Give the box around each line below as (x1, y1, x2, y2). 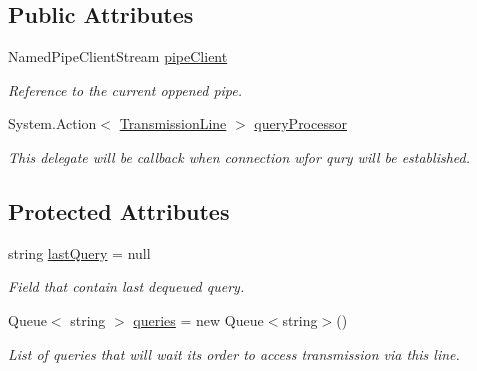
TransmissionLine (119, 113, 227, 134)
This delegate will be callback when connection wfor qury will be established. (8, 146, 470, 167)
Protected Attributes (8, 195, 230, 226)
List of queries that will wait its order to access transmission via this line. (8, 343, 460, 364)
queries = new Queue (133, 309, 264, 330)
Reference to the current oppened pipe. (8, 79, 243, 100)
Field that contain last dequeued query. (8, 276, 245, 297)
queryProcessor (254, 113, 347, 134)
